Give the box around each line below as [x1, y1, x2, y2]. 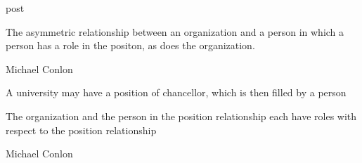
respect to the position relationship [6, 122, 157, 137]
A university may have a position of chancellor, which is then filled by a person [6, 85, 347, 100]
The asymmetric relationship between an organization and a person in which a [6, 24, 344, 39]
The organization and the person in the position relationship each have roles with [6, 108, 357, 123]
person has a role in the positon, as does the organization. [6, 38, 255, 53]
